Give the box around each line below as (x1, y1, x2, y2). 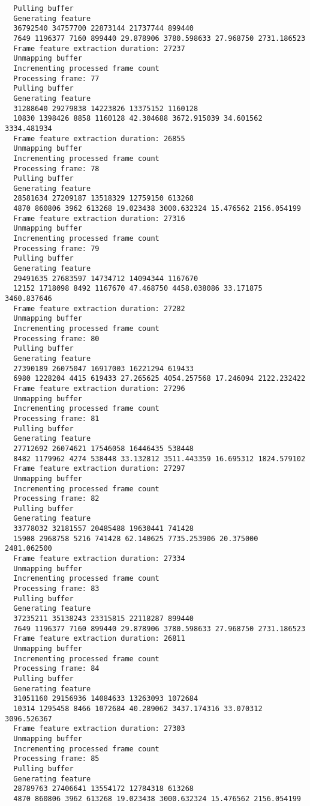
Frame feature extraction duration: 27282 (13, 304, 185, 313)
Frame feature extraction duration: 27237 (13, 44, 185, 53)
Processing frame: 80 (13, 334, 100, 343)
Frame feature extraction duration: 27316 (13, 214, 185, 223)
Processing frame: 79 (13, 244, 100, 253)
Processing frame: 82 (13, 494, 100, 503)
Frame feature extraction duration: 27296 (13, 384, 185, 393)
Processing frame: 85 (13, 754, 100, 763)
